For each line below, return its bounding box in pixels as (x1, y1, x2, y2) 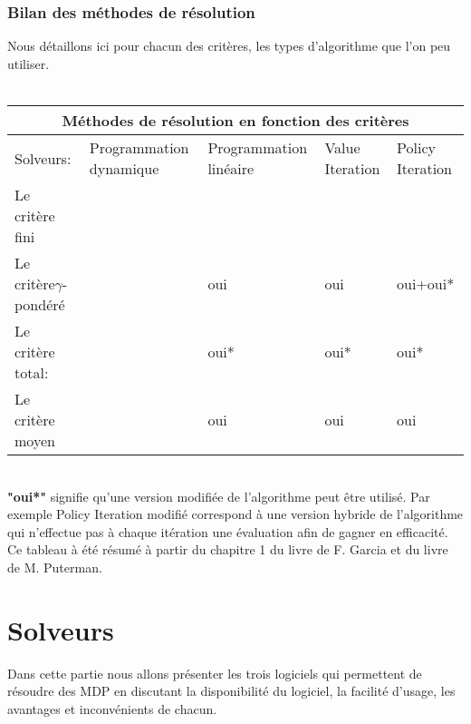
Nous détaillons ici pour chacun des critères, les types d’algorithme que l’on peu (7, 36, 451, 55)
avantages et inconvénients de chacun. (7, 699, 217, 718)
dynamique (89, 158, 159, 179)
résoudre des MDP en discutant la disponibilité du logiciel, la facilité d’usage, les (7, 681, 456, 700)
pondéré (14, 294, 65, 315)
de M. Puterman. (7, 557, 102, 576)
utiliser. (7, 54, 50, 73)
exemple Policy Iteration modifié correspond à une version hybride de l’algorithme (7, 504, 464, 523)
